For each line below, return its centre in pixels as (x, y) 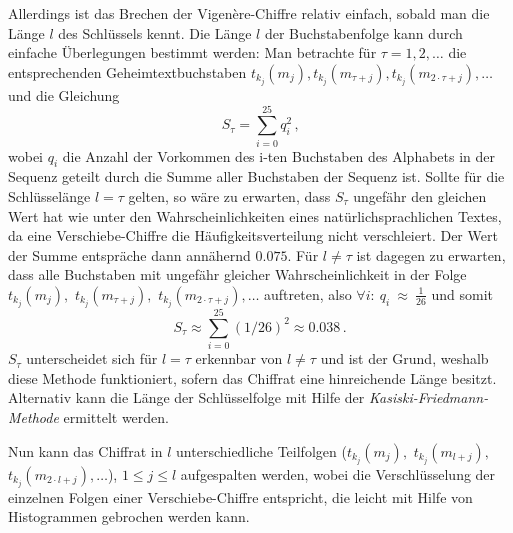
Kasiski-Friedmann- (428, 397)
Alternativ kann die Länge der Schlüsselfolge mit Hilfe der (186, 397)
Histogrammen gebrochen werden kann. (129, 516)
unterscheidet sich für (92, 358)
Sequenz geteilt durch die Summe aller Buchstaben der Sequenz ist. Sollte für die (256, 176)
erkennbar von (239, 358)
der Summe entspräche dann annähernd (129, 254)
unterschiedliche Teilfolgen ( (261, 450)
